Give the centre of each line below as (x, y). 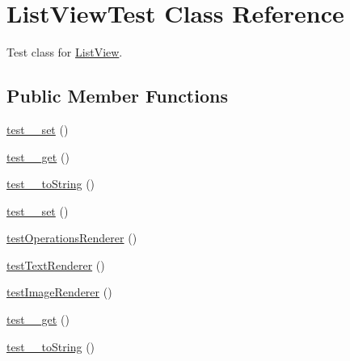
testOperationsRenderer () (72, 238)
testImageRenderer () (59, 292)
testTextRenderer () (56, 264)
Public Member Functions (117, 96)
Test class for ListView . (65, 52)
